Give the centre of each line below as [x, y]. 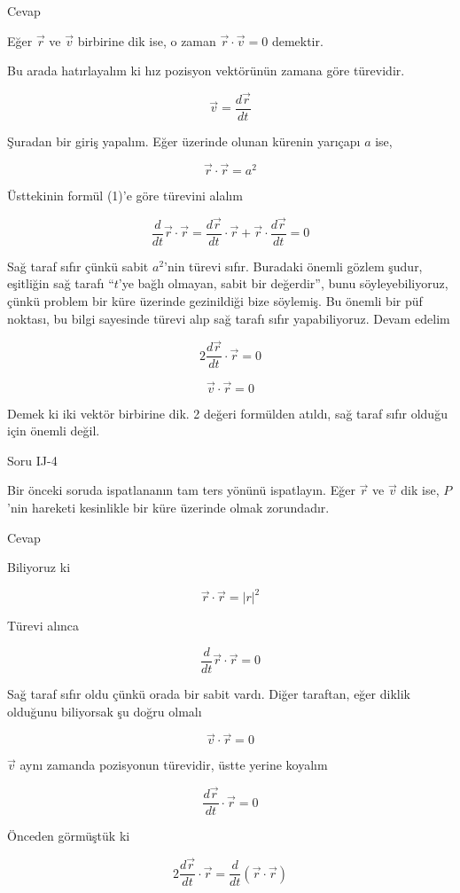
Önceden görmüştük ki [69, 836]
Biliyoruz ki [39, 567]
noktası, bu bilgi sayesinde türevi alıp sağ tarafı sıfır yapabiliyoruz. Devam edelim [229, 318]
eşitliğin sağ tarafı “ [61, 283]
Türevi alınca [43, 626]
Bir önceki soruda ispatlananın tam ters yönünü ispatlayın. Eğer [181, 490]
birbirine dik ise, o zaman [147, 40]
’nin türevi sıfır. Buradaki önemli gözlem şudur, [293, 266]
